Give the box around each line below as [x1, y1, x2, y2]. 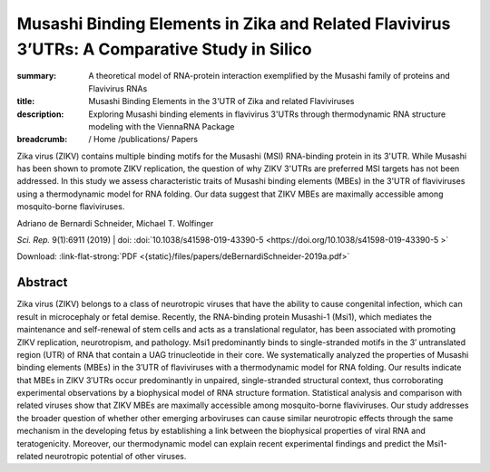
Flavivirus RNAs [88, 82, 148, 94]
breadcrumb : [16, 134, 68, 145]
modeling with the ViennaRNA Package [88, 120, 235, 131]
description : [16, 109, 64, 120]
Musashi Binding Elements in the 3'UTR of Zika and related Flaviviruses [88, 96, 355, 107]
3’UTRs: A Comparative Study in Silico [16, 39, 312, 59]
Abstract [16, 275, 68, 290]
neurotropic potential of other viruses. [44, 451, 187, 462]
